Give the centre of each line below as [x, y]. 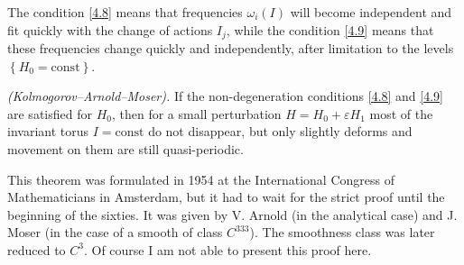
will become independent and [371, 12]
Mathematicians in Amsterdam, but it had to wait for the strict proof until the [226, 197]
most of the [401, 113]
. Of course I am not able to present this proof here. [227, 249]
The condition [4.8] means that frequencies [125, 12]
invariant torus [48, 131]
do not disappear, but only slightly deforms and [280, 131]
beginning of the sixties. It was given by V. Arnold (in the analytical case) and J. [232, 214]
